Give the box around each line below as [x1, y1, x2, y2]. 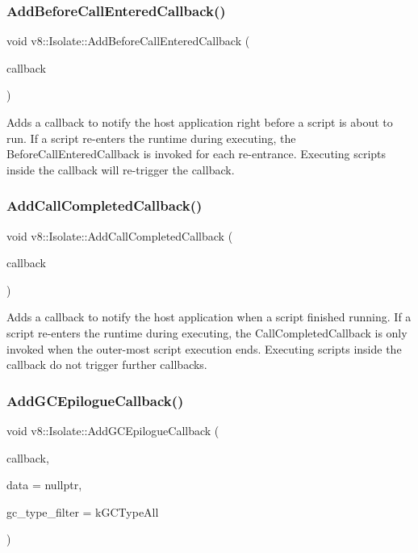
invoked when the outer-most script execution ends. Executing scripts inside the [6, 340, 402, 357]
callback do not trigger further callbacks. [6, 356, 207, 373]
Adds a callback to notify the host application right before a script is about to [6, 114, 393, 130]
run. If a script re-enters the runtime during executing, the [6, 129, 296, 146]
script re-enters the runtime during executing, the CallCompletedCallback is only [6, 324, 408, 341]
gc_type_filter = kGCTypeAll [6, 503, 159, 520]
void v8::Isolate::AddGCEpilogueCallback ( [6, 421, 219, 438]
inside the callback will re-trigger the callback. [6, 161, 235, 178]
